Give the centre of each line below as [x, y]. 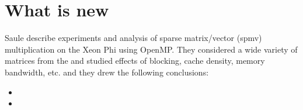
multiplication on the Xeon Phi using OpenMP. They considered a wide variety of [151, 49]
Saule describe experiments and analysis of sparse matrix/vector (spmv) [133, 38]
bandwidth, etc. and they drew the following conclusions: [107, 72]
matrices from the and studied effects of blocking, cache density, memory [135, 61]
